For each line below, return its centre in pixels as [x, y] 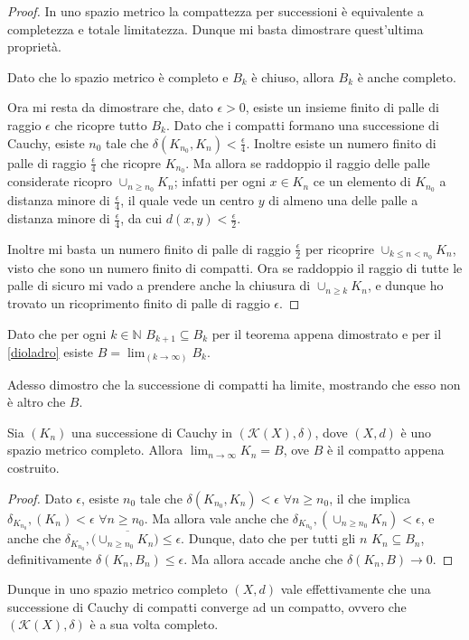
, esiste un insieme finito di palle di [342, 107]
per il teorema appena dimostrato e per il [327, 333]
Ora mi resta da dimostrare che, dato [110, 107]
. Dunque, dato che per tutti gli [268, 538]
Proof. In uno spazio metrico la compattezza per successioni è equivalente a [216, 11]
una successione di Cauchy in [152, 432]
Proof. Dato [40, 498]
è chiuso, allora [293, 76]
